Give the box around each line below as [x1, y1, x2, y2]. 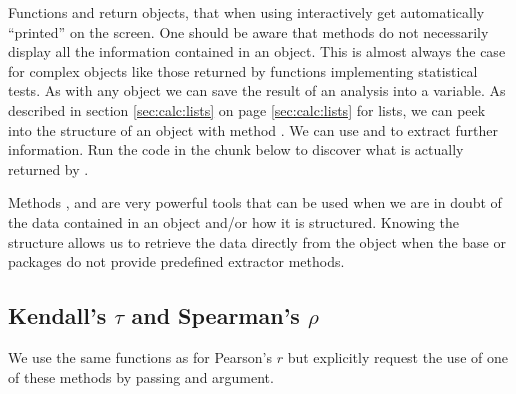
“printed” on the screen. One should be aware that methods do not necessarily [8, 21, 489, 42]
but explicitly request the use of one [287, 346, 508, 367]
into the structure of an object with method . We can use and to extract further [8, 119, 498, 140]
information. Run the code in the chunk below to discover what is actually [8, 139, 464, 160]
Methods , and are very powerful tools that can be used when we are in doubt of [8, 192, 502, 213]
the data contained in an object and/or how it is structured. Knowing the [8, 211, 460, 232]
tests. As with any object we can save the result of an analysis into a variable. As [8, 80, 506, 101]
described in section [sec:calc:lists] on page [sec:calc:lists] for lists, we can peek [8, 99, 486, 120]
